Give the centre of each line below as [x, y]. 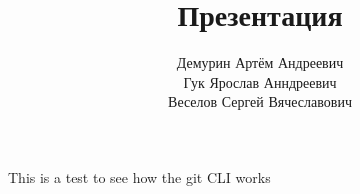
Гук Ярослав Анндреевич [260, 81]
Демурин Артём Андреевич [260, 62]
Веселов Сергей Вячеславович [260, 101]
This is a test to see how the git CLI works [139, 176]
